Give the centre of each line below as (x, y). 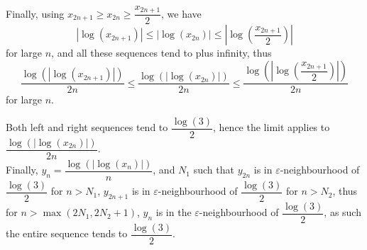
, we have (181, 13)
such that (214, 170)
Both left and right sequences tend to (87, 127)
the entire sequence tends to (67, 233)
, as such (343, 212)
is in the (174, 212)
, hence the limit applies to (272, 127)
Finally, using (35, 13)
